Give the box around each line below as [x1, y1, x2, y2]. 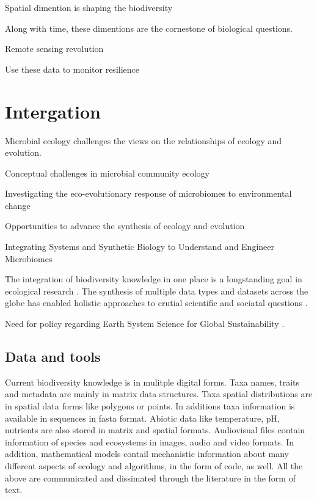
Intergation [5, 98, 101, 123]
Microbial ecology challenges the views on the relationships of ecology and [5, 134, 282, 147]
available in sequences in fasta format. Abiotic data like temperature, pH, [5, 411, 280, 424]
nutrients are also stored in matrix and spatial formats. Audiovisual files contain [5, 423, 305, 436]
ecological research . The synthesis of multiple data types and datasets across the [5, 284, 308, 297]
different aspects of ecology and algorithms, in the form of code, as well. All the [5, 459, 303, 472]
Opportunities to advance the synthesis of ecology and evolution [5, 219, 245, 232]
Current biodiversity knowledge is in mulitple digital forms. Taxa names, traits [5, 375, 300, 388]
